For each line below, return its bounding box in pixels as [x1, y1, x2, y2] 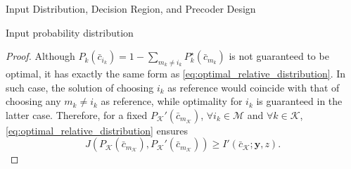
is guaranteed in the [256, 94, 343, 108]
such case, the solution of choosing [6, 80, 154, 94]
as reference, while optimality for [101, 94, 243, 108]
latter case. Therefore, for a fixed [6, 107, 148, 122]
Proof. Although [6, 49, 75, 63]
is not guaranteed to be [229, 49, 329, 63]
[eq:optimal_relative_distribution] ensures [6, 123, 189, 137]
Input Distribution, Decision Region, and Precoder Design [6, 1, 256, 15]
